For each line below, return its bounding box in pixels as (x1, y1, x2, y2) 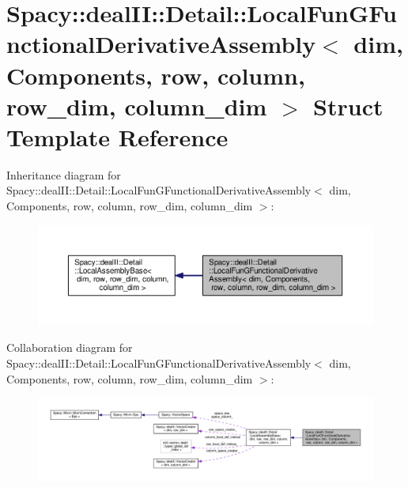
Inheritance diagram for (6, 166, 121, 183)
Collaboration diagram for (6, 339, 133, 356)
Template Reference (6, 120, 229, 153)
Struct (313, 89, 383, 122)
